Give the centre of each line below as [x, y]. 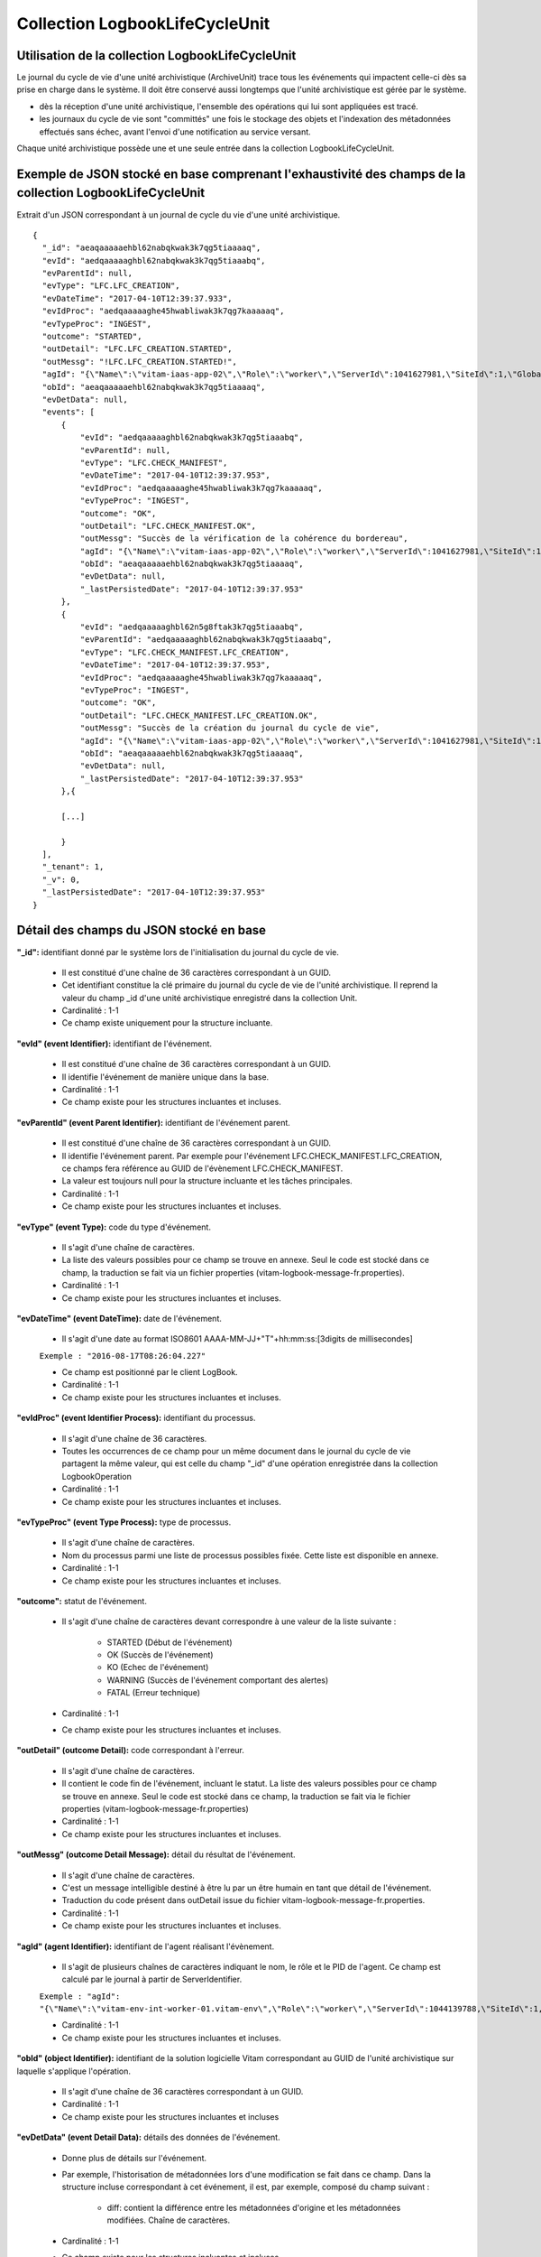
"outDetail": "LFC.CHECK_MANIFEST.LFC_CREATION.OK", [199, 715]
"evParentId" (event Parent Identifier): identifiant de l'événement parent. [153, 1122]
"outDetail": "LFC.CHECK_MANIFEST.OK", [168, 525]
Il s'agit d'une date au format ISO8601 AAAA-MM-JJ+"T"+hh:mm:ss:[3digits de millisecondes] [238, 1339]
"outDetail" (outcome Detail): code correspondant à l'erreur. [131, 1751]
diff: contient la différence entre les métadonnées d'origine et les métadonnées [254, 2207]
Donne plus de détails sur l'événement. [134, 2158]
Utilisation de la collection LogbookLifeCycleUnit [156, 56]
